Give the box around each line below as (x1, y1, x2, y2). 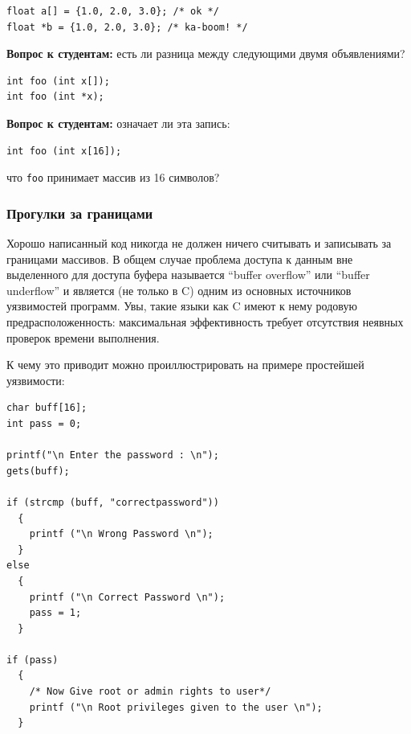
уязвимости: (6, 371, 65, 388)
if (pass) (6, 654, 59, 666)
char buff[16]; (6, 402, 87, 414)
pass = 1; (29, 607, 82, 619)
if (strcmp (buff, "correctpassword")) (6, 496, 219, 508)
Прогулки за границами (6, 203, 153, 223)
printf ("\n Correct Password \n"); (29, 591, 226, 603)
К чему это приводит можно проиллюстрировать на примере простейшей (6, 356, 364, 373)
